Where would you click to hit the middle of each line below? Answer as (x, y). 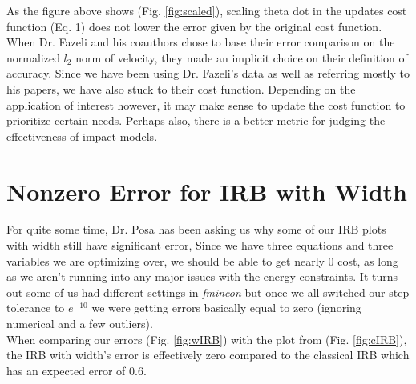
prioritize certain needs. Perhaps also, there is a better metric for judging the (196, 120)
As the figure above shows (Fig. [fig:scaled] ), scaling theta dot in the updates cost (207, 10)
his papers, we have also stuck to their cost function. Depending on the (181, 88)
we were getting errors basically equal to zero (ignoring (226, 308)
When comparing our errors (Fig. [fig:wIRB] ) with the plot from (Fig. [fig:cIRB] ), (207, 339)
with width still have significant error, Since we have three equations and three (200, 245)
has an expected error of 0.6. (77, 370)
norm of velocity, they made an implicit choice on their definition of (242, 57)
